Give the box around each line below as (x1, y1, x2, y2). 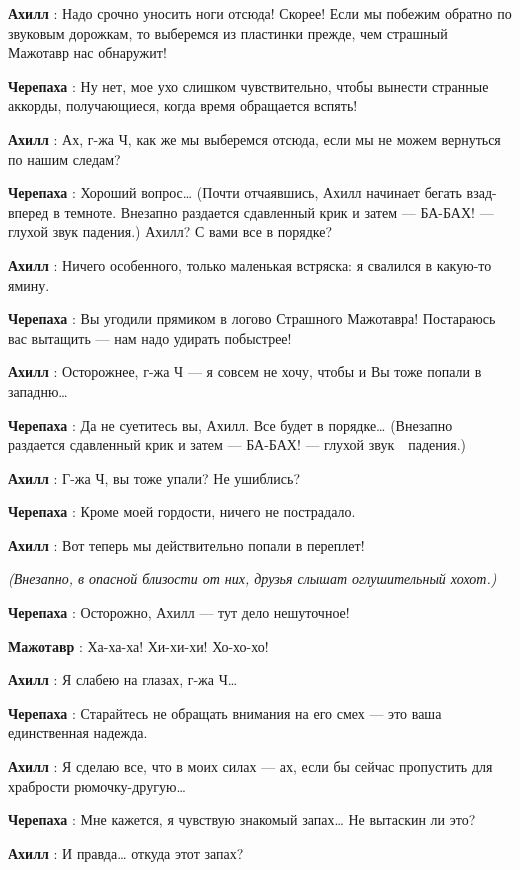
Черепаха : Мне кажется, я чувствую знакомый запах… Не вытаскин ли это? (8, 809, 476, 830)
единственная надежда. (8, 722, 148, 743)
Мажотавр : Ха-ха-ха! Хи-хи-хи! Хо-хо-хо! (8, 635, 269, 656)
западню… (8, 380, 68, 401)
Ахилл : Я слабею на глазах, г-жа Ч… (8, 669, 238, 690)
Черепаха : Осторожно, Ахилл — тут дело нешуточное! (8, 602, 350, 623)
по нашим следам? (8, 148, 121, 169)
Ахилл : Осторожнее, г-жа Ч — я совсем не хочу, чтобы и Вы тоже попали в (8, 361, 482, 382)
